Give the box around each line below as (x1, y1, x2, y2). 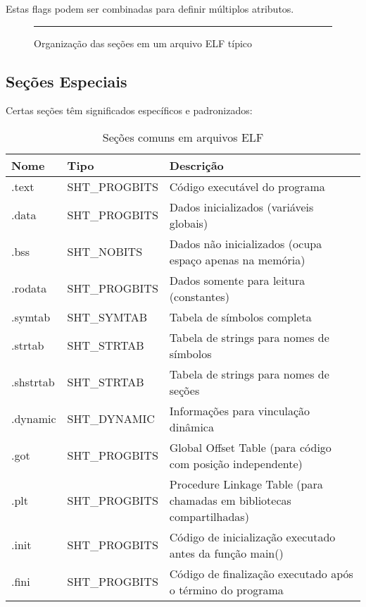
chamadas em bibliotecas (169, 491, 291, 508)
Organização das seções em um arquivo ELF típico (34, 35, 253, 50)
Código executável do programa (169, 178, 325, 195)
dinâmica (169, 418, 214, 435)
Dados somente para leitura (169, 271, 305, 288)
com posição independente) (169, 455, 303, 472)
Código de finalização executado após (169, 565, 353, 582)
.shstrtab (11, 374, 55, 391)
